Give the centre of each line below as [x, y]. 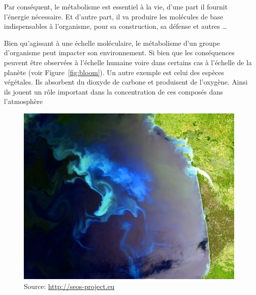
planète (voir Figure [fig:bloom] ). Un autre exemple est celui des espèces [114, 72]
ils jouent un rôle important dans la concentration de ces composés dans [114, 91]
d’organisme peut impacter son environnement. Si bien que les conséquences [119, 52]
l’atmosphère [23, 101]
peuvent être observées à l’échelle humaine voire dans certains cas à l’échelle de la [128, 62]
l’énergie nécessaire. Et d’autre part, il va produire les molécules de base [114, 16]
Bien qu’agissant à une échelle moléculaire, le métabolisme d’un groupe [112, 43]
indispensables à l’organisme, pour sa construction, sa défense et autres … [116, 26]
